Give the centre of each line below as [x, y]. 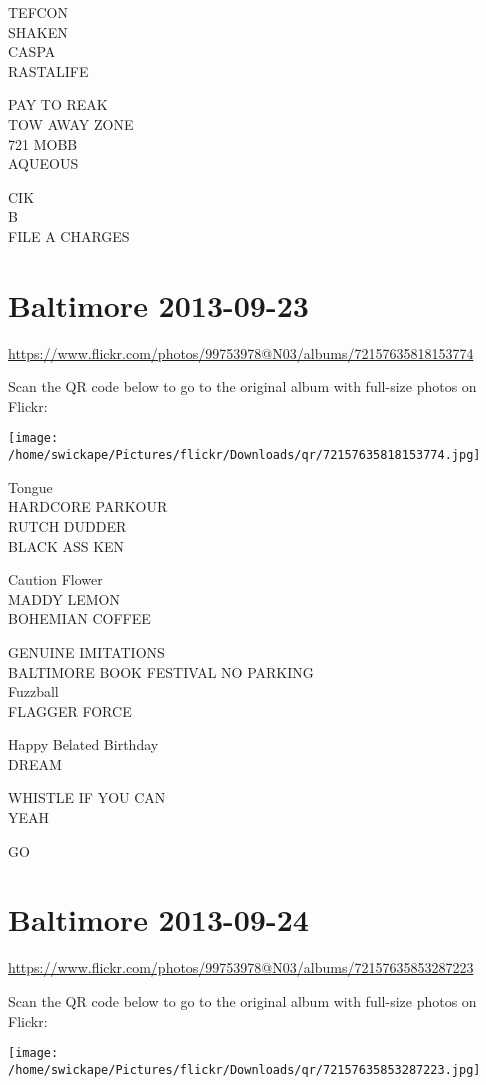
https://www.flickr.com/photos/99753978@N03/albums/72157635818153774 [241, 352]
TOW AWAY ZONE [71, 123]
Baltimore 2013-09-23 [158, 304]
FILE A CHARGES [69, 235]
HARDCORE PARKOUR [88, 506]
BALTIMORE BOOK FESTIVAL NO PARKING [161, 671]
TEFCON [38, 12]
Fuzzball [33, 691]
